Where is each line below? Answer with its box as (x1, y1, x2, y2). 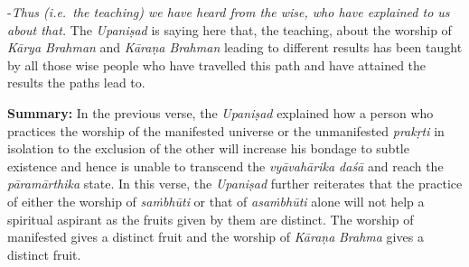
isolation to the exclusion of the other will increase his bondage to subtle (7, 139, 409, 158)
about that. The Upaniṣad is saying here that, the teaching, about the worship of (7, 20, 452, 39)
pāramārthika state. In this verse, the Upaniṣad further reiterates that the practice (7, 174, 463, 193)
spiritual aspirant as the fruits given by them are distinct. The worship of (7, 209, 414, 228)
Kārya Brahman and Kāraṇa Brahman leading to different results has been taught (7, 38, 463, 57)
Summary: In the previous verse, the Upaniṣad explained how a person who (7, 103, 434, 122)
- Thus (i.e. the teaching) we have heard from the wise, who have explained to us (7, 3, 450, 21)
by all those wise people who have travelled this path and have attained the (7, 55, 427, 74)
